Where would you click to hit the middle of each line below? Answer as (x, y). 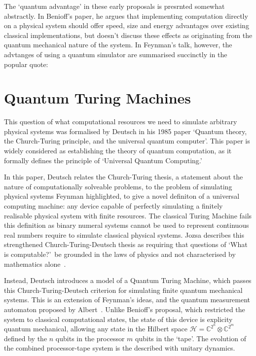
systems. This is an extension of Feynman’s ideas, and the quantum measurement (127, 300)
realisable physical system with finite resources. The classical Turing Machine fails (128, 215)
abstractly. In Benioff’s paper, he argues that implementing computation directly (126, 16)
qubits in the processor (90, 338)
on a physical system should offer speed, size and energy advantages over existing (127, 25)
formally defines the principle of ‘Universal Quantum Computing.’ (103, 160)
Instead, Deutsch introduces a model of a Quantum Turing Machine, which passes (128, 280)
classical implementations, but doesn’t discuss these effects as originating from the (128, 35)
